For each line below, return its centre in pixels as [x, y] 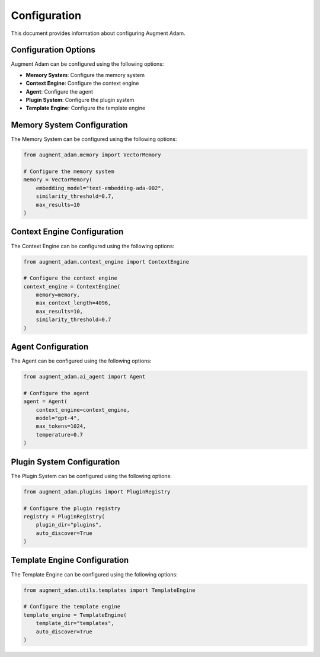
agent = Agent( [45, 402]
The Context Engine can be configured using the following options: [93, 246]
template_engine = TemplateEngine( [75, 615]
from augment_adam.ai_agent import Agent [84, 377]
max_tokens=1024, [61, 426]
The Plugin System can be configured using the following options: [91, 476]
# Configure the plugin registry [72, 508]
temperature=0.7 [59, 435]
